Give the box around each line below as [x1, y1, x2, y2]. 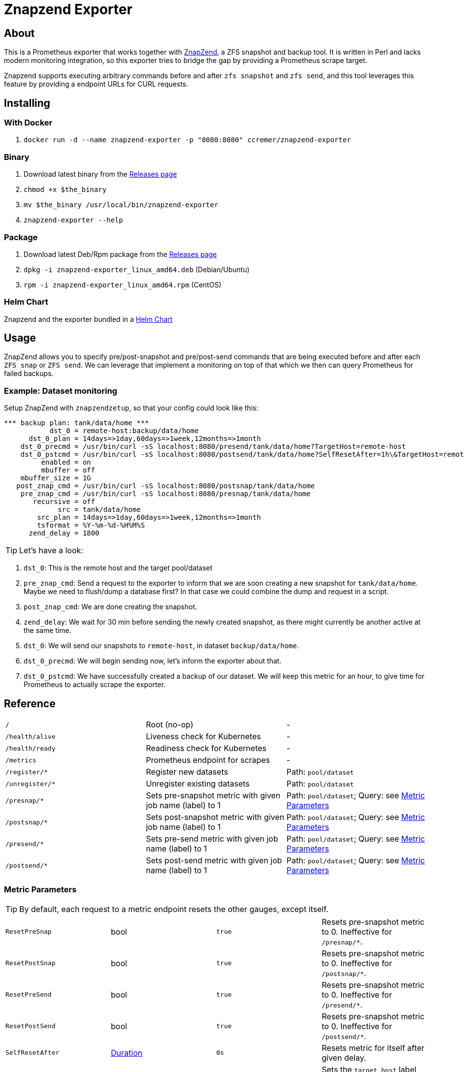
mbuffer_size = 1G [20, 474, 91, 482]
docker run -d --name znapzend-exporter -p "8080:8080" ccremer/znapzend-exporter [24, 136, 351, 144]
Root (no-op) [145, 720, 194, 730]
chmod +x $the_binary [24, 186, 107, 194]
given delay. [321, 1052, 366, 1063]
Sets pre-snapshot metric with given [145, 790, 281, 801]
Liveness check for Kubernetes [145, 731, 261, 742]
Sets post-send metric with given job [145, 855, 282, 866]
